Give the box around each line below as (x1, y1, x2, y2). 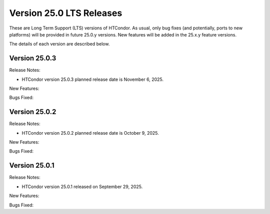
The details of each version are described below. (9, 41, 110, 47)
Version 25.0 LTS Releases (9, 7, 122, 18)
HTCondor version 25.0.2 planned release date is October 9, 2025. (21, 130, 159, 136)
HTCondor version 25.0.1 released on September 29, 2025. (21, 184, 143, 190)
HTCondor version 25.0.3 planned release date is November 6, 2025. (21, 76, 164, 82)
